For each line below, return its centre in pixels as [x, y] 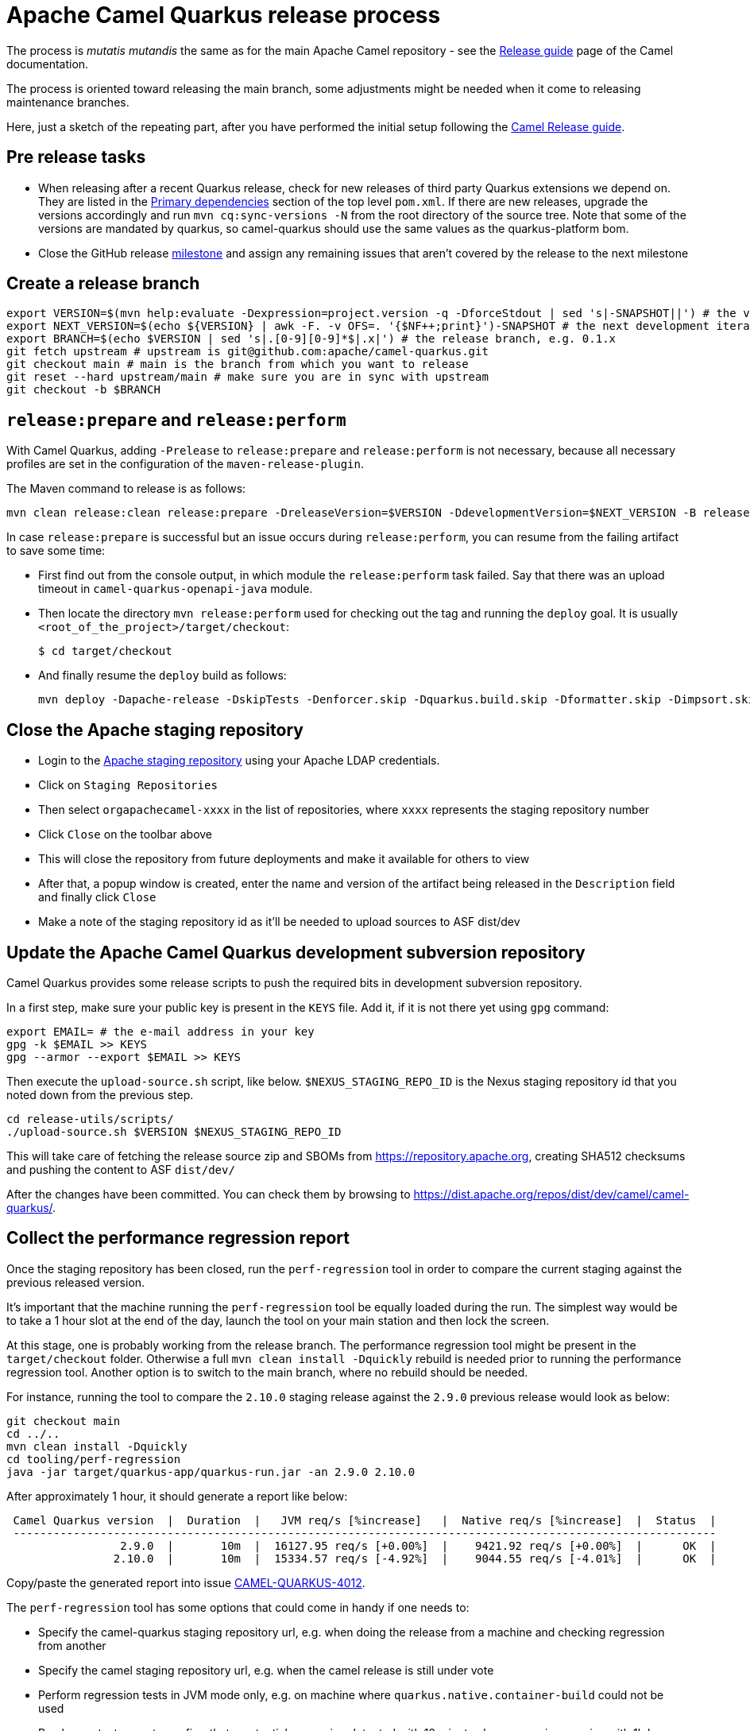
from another [72, 1645]
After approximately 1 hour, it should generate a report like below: [177, 1496]
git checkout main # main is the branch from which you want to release [238, 364]
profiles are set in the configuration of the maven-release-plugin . [185, 464]
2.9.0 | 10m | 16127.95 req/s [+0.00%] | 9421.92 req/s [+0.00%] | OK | [418, 1545]
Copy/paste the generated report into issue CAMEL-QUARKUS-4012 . [186, 1582]
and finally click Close [97, 897]
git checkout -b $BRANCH [83, 390]
